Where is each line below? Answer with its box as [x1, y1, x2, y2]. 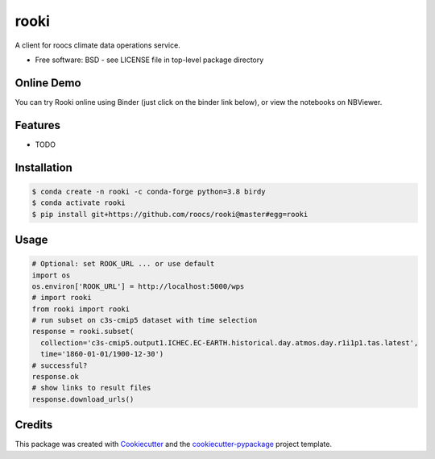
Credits [14, 418, 53, 432]
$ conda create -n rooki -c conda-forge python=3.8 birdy [31, 186, 266, 196]
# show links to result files [31, 383, 151, 393]
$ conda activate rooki [31, 198, 126, 207]
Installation [14, 161, 72, 174]
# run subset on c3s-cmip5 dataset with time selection [31, 315, 258, 325]
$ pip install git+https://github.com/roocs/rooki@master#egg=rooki [31, 210, 309, 219]
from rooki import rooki [31, 304, 130, 314]
